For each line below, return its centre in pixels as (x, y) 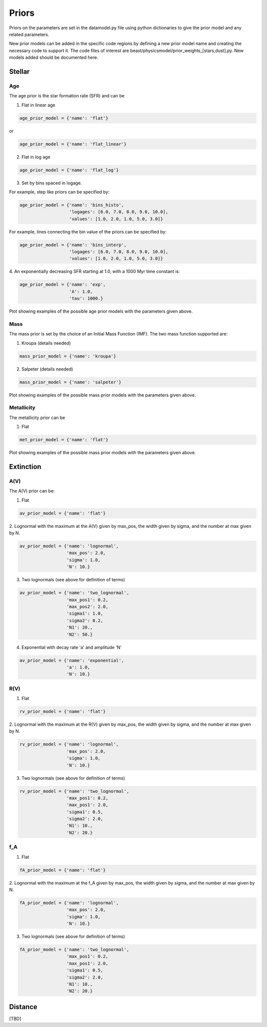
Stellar (19, 71)
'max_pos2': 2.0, (88, 607)
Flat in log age (36, 157)
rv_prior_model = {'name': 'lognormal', (69, 744)
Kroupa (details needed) (46, 343)
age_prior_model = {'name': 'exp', (63, 285)
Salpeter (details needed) (47, 369)
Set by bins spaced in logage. (52, 183)
